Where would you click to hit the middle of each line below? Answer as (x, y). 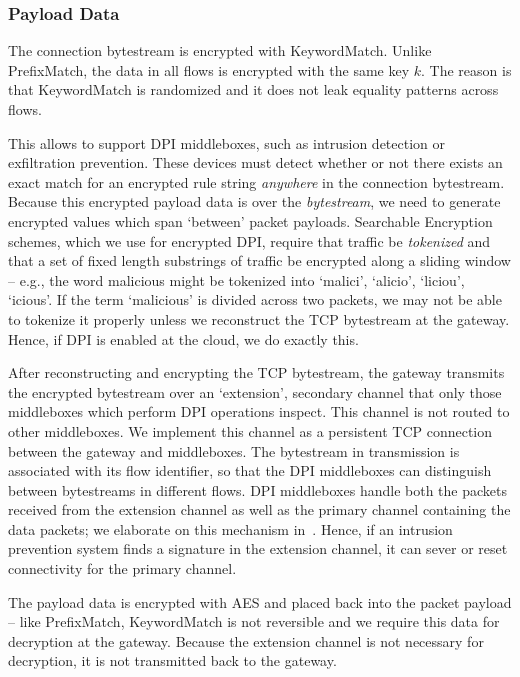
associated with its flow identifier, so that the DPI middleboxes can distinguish (250, 470)
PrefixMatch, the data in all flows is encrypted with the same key (209, 69)
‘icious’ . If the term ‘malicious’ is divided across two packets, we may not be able (255, 299)
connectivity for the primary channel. (122, 568)
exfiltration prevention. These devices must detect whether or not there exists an (255, 162)
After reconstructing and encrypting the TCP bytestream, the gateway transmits (256, 372)
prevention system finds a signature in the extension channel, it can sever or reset (258, 548)
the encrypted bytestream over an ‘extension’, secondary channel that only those (255, 391)
